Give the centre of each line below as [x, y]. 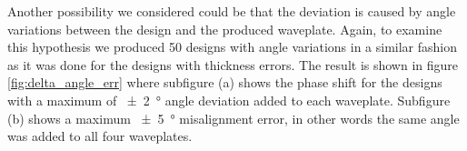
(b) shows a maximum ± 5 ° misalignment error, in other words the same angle [233, 118]
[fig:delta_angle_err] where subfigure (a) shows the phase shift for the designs [225, 82]
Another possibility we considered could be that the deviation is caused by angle [232, 11]
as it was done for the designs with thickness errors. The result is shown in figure [233, 64]
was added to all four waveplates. [100, 136]
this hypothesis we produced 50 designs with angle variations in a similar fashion [233, 47]
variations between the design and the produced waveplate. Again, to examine [225, 29]
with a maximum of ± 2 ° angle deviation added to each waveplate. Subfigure [229, 100]
